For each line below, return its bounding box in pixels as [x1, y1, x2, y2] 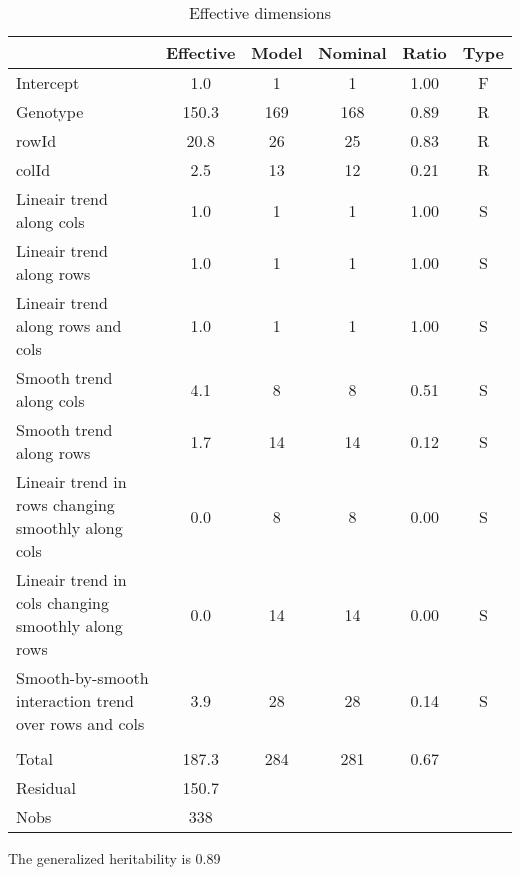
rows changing [16, 493, 115, 516]
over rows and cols [16, 712, 145, 735]
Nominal [318, 41, 387, 64]
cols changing [16, 591, 109, 614]
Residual [16, 776, 76, 799]
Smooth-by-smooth [16, 666, 149, 689]
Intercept [16, 71, 80, 94]
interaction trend [16, 689, 134, 712]
